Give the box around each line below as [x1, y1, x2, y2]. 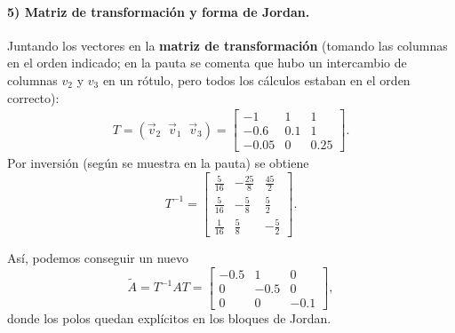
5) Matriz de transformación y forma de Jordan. [7, 2, 310, 20]
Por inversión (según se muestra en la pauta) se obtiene [7, 154, 309, 172]
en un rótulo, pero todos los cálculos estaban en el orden [102, 70, 411, 89]
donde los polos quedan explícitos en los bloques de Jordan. [7, 308, 331, 327]
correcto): [7, 88, 60, 107]
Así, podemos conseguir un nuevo [7, 249, 189, 267]
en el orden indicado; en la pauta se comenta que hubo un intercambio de [7, 53, 407, 72]
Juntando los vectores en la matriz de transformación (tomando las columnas [7, 36, 448, 54]
